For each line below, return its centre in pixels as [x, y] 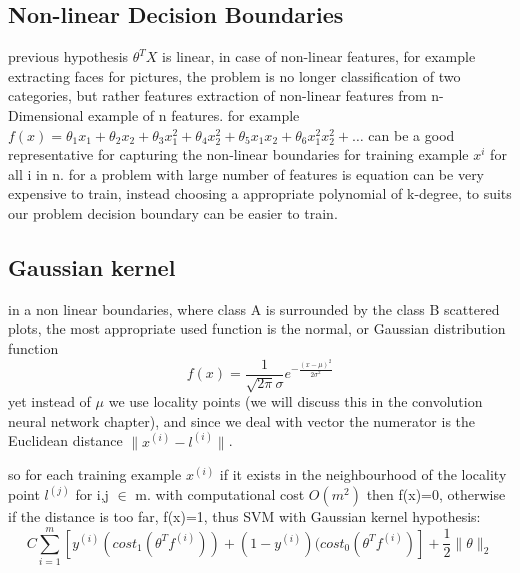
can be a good [411, 134]
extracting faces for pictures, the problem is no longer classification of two [234, 75]
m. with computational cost [220, 494]
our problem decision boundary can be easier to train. [173, 212]
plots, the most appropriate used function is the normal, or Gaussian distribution [257, 328]
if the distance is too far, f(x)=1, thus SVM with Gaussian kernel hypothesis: [244, 516]
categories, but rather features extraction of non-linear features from [217, 95]
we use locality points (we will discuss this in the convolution [295, 400]
